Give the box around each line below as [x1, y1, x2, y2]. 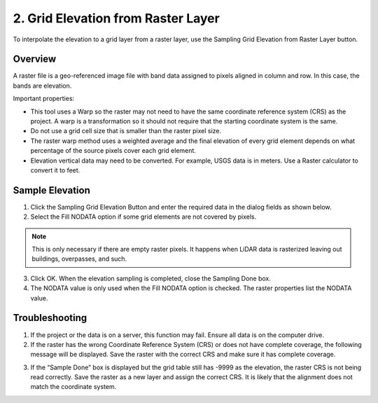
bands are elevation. [13, 81, 72, 90]
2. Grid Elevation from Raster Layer [13, 11, 220, 26]
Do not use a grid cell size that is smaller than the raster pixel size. [30, 127, 222, 135]
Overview [13, 53, 57, 65]
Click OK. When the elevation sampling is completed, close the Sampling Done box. [30, 274, 271, 282]
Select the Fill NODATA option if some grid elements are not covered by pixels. [30, 212, 257, 221]
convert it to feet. [30, 165, 80, 175]
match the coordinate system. [30, 383, 117, 391]
